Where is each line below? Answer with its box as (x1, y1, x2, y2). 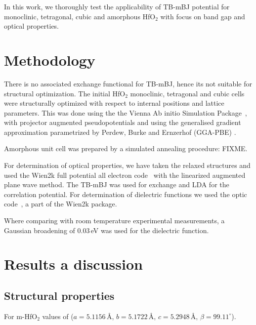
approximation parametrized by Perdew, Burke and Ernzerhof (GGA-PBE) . (4, 126, 236, 137)
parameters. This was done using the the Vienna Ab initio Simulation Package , (4, 107, 247, 118)
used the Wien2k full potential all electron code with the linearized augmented (4, 169, 246, 180)
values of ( (42, 311, 74, 321)
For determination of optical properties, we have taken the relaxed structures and (4, 160, 251, 170)
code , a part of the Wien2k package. (4, 199, 117, 209)
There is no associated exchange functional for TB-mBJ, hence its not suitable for (4, 78, 252, 88)
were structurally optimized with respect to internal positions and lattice (4, 98, 224, 108)
